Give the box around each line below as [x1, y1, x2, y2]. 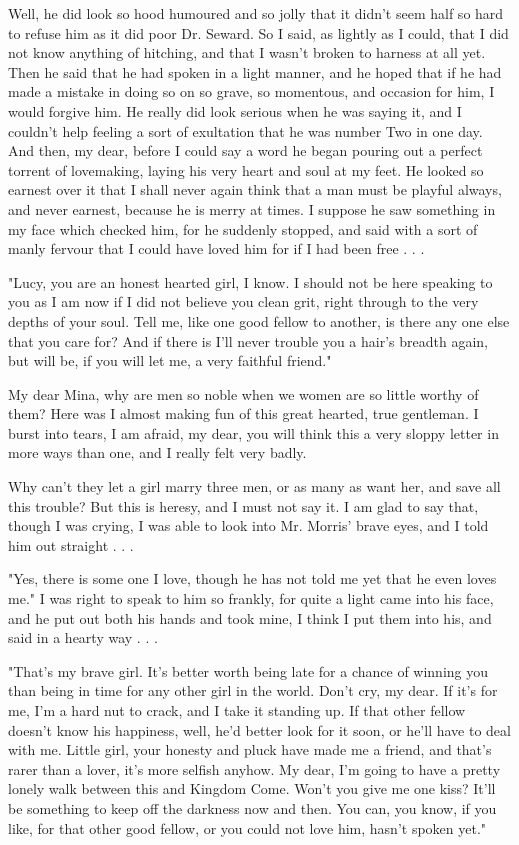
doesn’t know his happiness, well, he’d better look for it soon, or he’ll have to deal [8, 719, 511, 740]
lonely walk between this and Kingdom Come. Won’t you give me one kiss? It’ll [8, 778, 496, 799]
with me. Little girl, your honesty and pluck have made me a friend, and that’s [8, 739, 492, 760]
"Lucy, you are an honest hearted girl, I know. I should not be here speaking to [8, 271, 493, 292]
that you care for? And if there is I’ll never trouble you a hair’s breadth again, [8, 330, 488, 351]
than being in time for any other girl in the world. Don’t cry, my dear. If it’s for [8, 680, 498, 701]
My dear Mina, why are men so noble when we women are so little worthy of [8, 383, 479, 404]
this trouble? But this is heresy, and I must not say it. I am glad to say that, [8, 495, 479, 516]
